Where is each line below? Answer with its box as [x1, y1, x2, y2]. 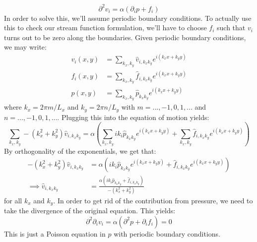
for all [4, 195, 22, 205]
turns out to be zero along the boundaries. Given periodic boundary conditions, [4, 32, 246, 42]
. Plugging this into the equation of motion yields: [57, 112, 209, 122]
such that [217, 22, 246, 33]
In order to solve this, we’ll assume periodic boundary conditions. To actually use [4, 12, 252, 23]
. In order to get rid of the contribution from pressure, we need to [53, 195, 253, 205]
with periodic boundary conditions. [114, 228, 221, 239]
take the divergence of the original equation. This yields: [4, 205, 176, 216]
